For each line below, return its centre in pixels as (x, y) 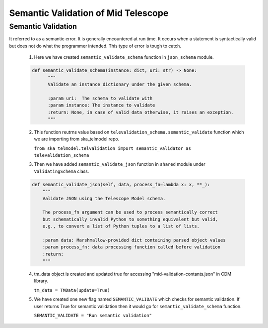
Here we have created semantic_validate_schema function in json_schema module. (124, 57)
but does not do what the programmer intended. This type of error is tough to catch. (95, 46)
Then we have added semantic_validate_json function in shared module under (120, 164)
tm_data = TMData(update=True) (72, 290)
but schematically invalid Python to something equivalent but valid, (130, 219)
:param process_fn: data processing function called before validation (132, 247)
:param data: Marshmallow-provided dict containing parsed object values (134, 240)
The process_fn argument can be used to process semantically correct (130, 212)
